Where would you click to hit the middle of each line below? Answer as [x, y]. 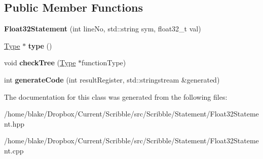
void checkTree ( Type [40, 63]
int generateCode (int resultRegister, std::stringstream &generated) [112, 79]
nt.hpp [14, 123]
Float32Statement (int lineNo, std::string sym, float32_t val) [103, 29]
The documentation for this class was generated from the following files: [116, 96]
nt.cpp [14, 150]
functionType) [104, 63]
